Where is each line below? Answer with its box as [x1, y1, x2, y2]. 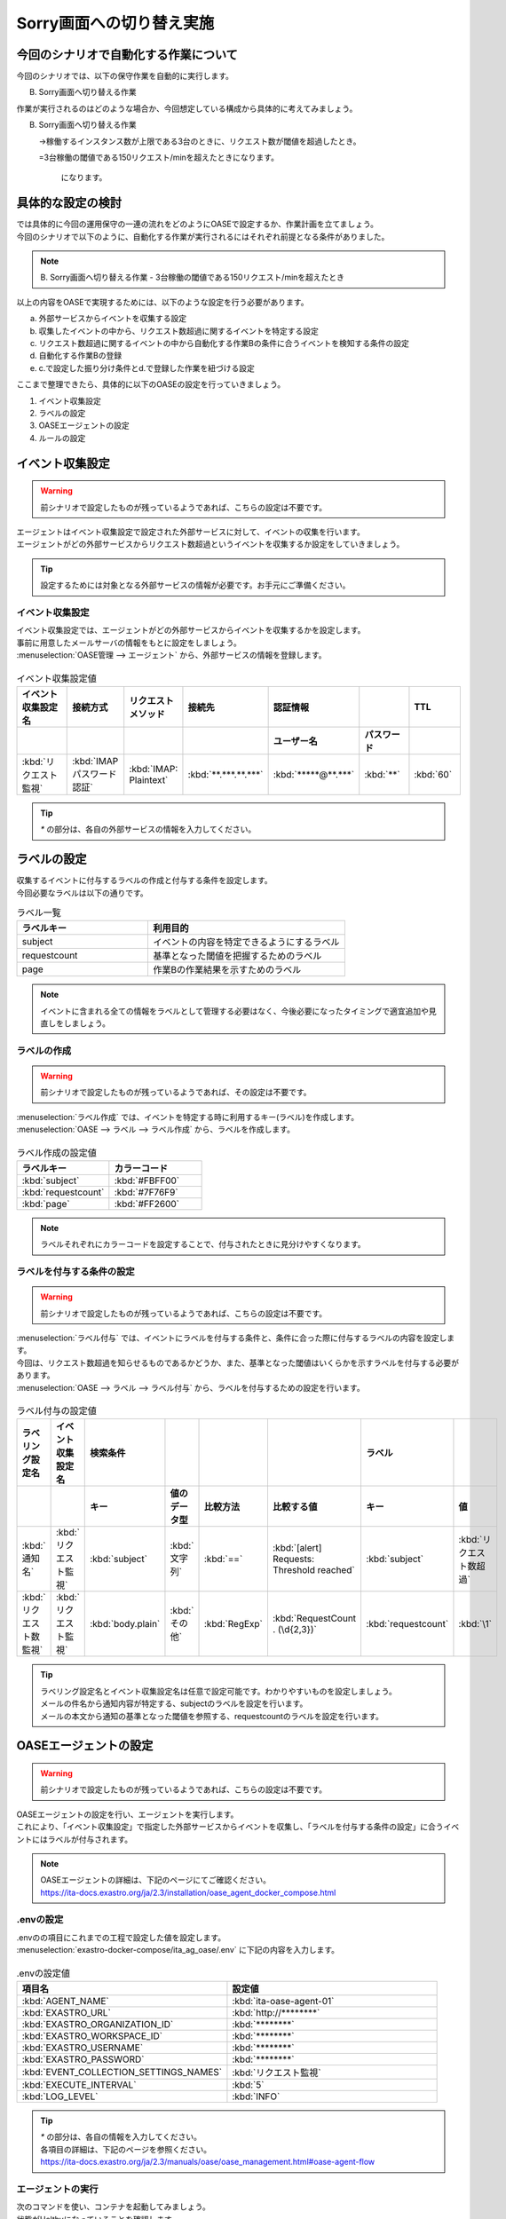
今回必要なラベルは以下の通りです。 [16, 888, 148, 898]
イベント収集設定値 [16, 672, 98, 684]
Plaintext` [129, 773, 169, 786]
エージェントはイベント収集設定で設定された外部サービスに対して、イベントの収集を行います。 [16, 526, 366, 537]
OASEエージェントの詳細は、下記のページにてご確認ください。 [40, 1875, 271, 1885]
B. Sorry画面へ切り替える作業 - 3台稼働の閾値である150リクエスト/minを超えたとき [40, 272, 345, 283]
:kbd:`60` [414, 768, 453, 780]
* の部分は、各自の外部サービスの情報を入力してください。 [40, 824, 257, 834]
